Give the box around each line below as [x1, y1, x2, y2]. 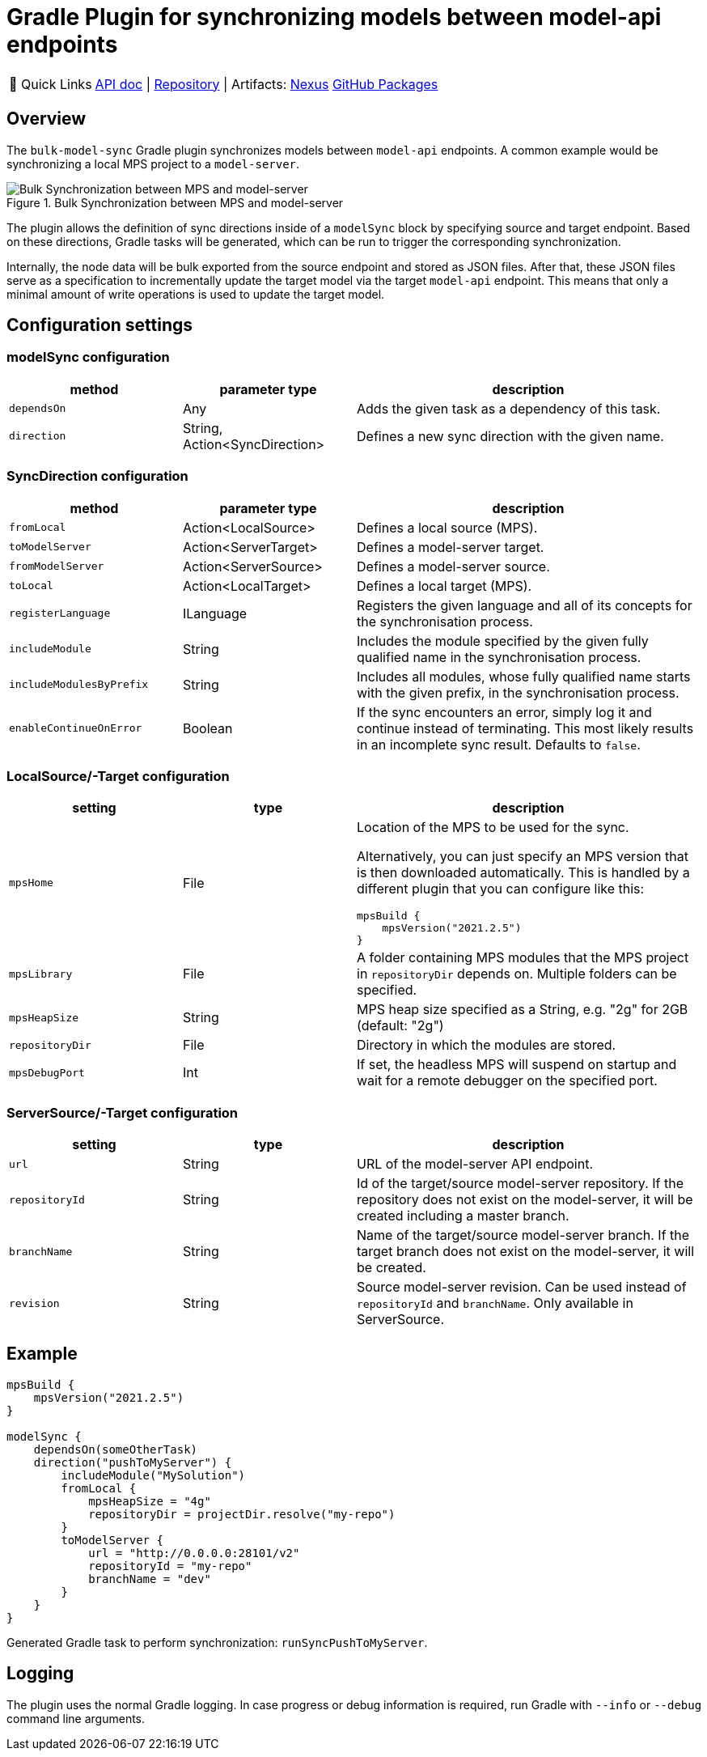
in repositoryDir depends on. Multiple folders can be [357, 966, 677, 982]
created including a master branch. [357, 1207, 569, 1224]
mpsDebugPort [9, 1066, 85, 1079]
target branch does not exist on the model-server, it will [357, 1243, 695, 1260]
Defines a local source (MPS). [357, 519, 538, 536]
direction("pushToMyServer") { [33, 1455, 232, 1469]
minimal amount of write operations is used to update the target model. [6, 286, 385, 301]
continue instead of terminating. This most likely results [357, 719, 694, 736]
